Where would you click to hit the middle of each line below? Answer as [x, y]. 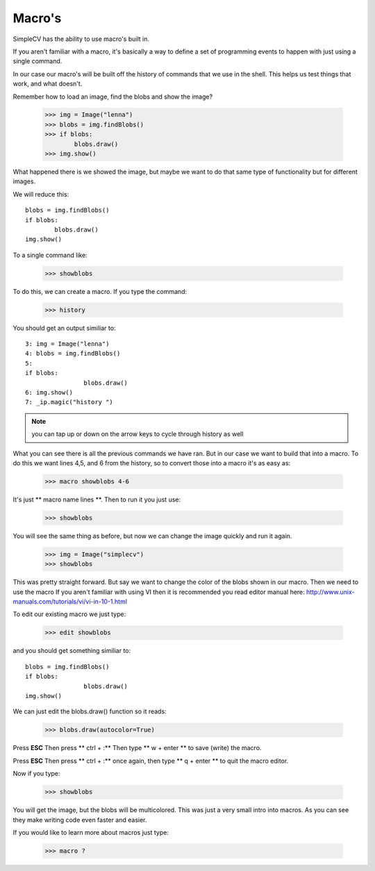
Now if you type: [36, 774]
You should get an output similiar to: [64, 328]
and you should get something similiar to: [72, 651]
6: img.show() [49, 393]
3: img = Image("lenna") [67, 344]
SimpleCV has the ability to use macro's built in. [81, 39]
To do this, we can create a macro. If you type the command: [100, 291]
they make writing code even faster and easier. [80, 820]
